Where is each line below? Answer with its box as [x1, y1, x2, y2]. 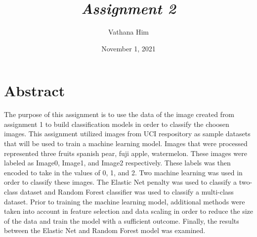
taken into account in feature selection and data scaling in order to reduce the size [4, 206, 253, 216]
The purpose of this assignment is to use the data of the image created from [4, 109, 235, 119]
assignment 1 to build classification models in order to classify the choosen [4, 118, 229, 129]
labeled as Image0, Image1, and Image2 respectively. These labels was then [4, 158, 231, 168]
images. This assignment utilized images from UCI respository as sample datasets [4, 128, 251, 139]
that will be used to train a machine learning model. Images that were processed [4, 138, 248, 149]
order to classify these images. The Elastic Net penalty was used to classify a [4, 177, 237, 187]
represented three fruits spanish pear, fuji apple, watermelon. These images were [4, 148, 247, 158]
